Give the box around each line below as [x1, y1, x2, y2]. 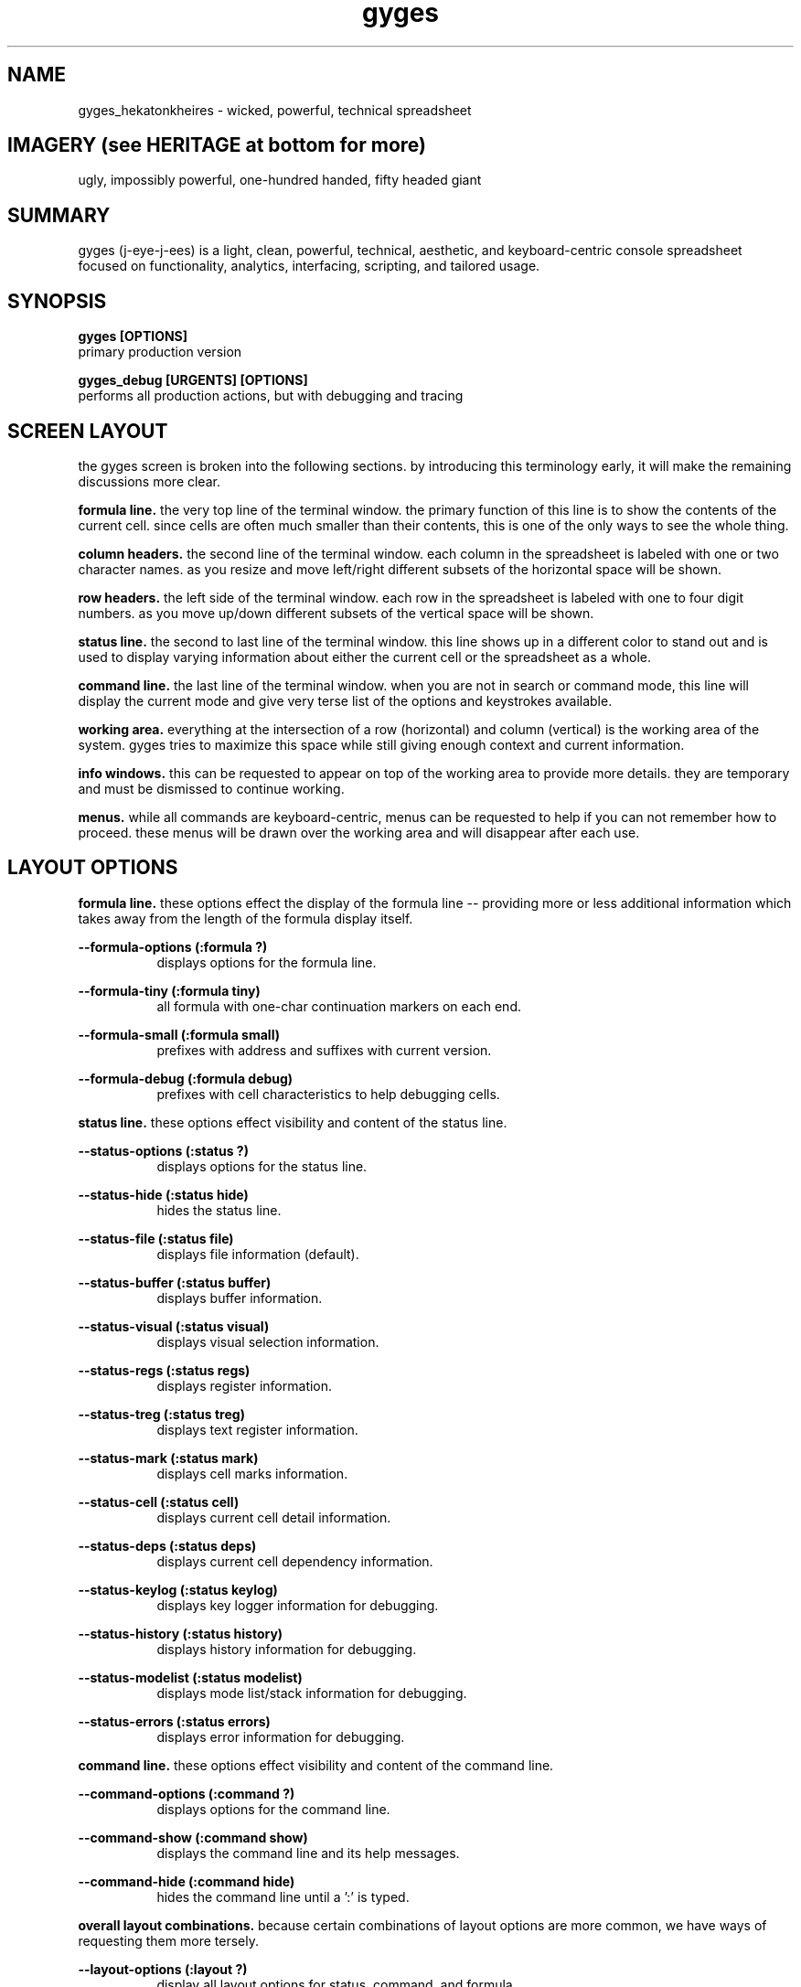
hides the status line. [156, 1202, 282, 1218]
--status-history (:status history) [78, 1625, 283, 1641]
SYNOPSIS [7, 289, 107, 313]
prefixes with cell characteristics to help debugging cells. [156, 1085, 500, 1102]
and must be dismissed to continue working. [78, 780, 345, 796]
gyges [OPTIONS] [78, 328, 188, 345]
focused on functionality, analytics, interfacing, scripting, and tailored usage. [78, 258, 540, 274]
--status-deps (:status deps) [78, 1537, 257, 1554]
